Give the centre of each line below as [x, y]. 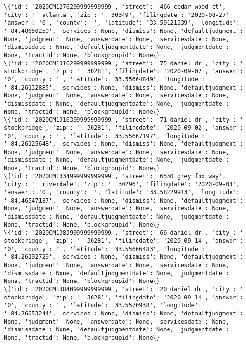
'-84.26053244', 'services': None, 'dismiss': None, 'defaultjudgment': [123, 313]
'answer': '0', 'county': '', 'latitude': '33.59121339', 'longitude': [122, 23]
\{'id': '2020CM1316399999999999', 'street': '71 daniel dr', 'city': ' [123, 120]
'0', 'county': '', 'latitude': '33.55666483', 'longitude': [105, 249]
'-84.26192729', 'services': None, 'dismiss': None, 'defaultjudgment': [123, 257]
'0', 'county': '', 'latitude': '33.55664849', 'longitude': [105, 79]
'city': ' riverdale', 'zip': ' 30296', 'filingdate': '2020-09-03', [122, 184]
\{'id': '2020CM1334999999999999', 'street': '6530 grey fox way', [115, 176]
